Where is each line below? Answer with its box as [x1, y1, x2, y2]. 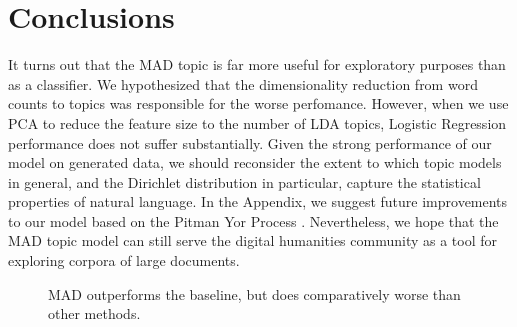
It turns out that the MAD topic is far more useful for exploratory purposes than [8, 54, 506, 75]
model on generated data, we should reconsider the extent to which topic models [8, 152, 502, 173]
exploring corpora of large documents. [8, 250, 240, 271]
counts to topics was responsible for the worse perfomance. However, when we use [8, 93, 509, 114]
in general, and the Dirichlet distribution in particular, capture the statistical [8, 171, 481, 192]
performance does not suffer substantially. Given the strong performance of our [8, 132, 492, 153]
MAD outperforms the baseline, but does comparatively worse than [48, 283, 461, 304]
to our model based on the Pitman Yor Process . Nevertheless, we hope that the [8, 210, 499, 231]
